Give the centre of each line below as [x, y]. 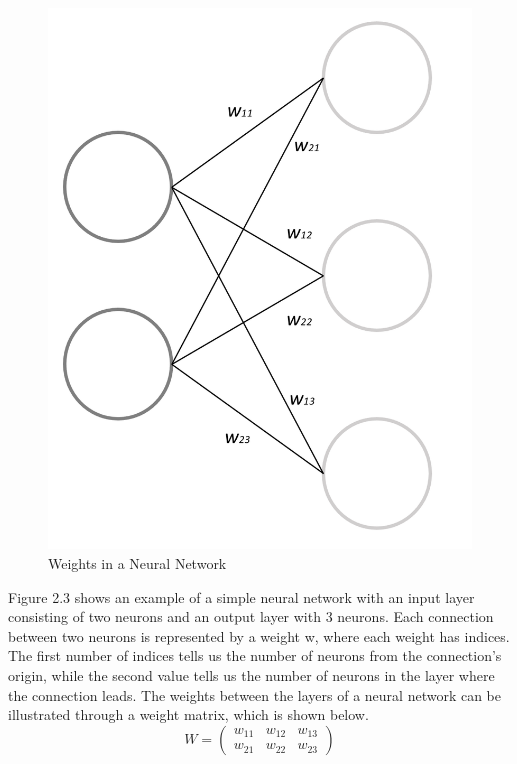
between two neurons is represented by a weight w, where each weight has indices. [259, 635]
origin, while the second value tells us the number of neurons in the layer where [251, 674]
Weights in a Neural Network [137, 562]
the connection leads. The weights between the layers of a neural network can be [255, 694]
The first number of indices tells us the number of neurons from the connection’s [255, 655]
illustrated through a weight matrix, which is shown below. [188, 714]
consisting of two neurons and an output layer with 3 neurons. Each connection [251, 616]
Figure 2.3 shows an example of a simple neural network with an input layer [241, 596]
